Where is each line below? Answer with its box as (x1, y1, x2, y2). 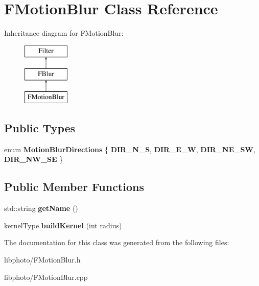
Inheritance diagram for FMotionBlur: (4, 28, 124, 38)
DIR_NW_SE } (4, 154, 63, 164)
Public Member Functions (4, 179, 144, 195)
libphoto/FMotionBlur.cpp (4, 271, 88, 282)
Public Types (4, 120, 76, 136)
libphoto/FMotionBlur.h (4, 254, 81, 265)
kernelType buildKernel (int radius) (4, 220, 122, 230)
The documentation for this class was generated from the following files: (4, 237, 229, 248)
